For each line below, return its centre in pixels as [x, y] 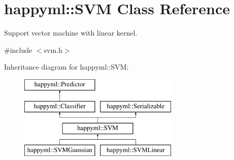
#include [18, 50]
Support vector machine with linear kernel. [71, 33]
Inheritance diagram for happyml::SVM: [66, 67]
